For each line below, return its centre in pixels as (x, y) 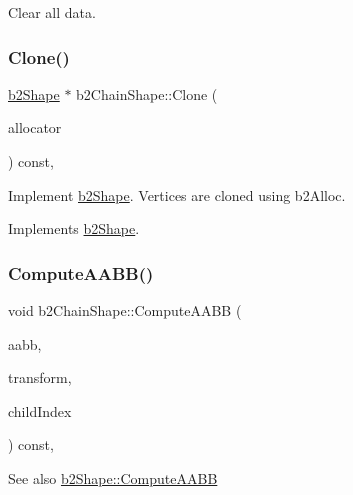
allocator (35, 127)
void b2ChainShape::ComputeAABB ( (125, 310)
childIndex (40, 410)
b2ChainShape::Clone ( (147, 93)
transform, (40, 377)
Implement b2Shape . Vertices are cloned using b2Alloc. (177, 194)
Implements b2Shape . (74, 228)
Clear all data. (52, 12)
